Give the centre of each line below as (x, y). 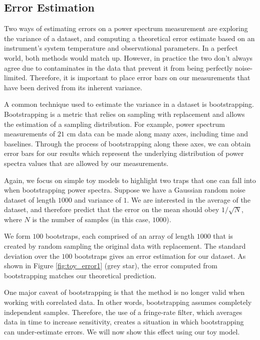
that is (223, 236)
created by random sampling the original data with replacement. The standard (125, 246)
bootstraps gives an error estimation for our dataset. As (160, 256)
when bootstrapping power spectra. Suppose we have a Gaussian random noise (125, 190)
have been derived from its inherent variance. (73, 87)
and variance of (98, 199)
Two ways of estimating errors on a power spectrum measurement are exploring (126, 28)
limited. (16, 77)
